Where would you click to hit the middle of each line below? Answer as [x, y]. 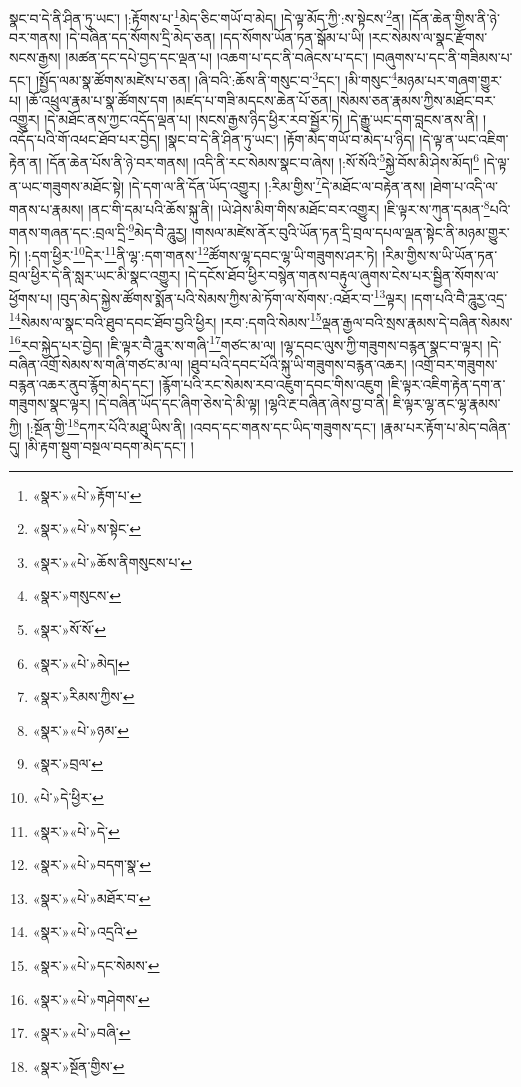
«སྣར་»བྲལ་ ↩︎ [68, 763]
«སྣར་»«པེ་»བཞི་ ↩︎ [81, 1032]
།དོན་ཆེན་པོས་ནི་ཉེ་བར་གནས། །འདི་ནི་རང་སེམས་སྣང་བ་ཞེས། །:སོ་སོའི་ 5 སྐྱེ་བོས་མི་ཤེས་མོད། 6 [262, 161]
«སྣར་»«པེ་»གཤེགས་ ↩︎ [91, 998]
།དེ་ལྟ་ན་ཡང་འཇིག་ [464, 138]
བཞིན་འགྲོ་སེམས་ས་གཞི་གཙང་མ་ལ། [96, 364]
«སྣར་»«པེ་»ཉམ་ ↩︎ [80, 729]
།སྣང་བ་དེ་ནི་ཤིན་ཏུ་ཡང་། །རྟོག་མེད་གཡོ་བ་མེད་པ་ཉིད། [289, 138]
